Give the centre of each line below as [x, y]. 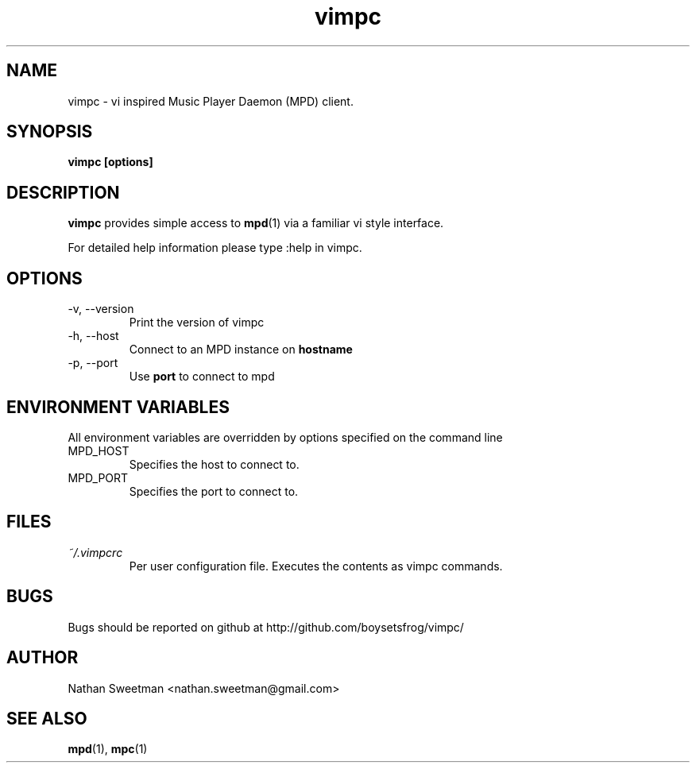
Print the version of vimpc [197, 323]
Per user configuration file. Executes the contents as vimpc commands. [316, 566]
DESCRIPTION [63, 192]
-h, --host [93, 336]
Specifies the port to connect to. [214, 491]
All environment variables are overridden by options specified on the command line [285, 437]
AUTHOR [43, 658]
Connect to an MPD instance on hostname [241, 350]
